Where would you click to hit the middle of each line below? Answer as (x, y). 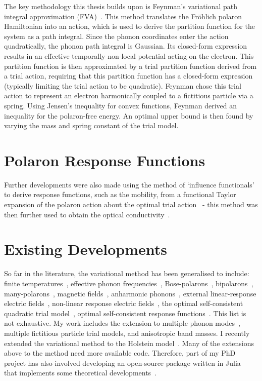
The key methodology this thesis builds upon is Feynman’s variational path (121, 6)
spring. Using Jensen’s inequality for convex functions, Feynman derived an (120, 105)
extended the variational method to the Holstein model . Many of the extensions (129, 343)
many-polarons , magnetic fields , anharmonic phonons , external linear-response (130, 293)
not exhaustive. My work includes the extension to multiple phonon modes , (122, 323)
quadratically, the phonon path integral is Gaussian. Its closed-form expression (126, 46)
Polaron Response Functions (105, 160)
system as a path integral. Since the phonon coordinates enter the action (116, 36)
